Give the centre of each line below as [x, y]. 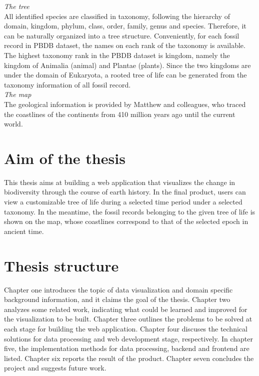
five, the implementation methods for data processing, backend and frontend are [127, 348]
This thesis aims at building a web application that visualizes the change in [120, 182]
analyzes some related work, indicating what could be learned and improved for [126, 309]
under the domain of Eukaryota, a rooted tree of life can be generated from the [125, 75]
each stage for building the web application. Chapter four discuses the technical [126, 328]
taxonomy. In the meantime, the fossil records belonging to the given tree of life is [130, 211]
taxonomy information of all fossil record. [67, 84]
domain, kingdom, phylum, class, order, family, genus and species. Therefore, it [125, 26]
